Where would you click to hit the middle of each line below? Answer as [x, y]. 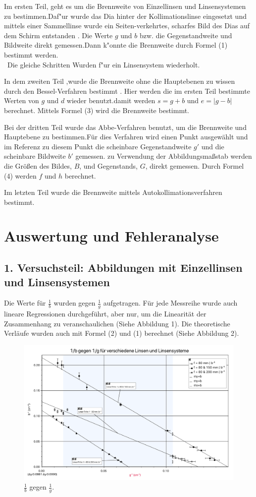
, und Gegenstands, [108, 165]
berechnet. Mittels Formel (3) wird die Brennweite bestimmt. [97, 110]
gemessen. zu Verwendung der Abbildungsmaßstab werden [164, 156]
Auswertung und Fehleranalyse [111, 236]
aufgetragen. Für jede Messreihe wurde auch [170, 303]
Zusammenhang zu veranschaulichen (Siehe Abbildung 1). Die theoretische [117, 323]
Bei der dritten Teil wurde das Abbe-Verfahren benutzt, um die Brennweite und [125, 127]
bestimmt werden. [31, 54]
